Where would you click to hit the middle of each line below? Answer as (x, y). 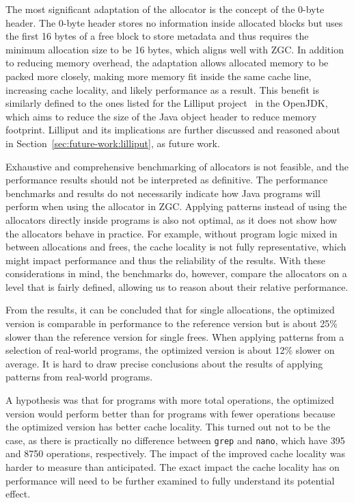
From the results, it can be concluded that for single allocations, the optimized (170, 310)
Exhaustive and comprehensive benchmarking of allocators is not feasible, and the (177, 166)
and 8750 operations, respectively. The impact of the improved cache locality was (175, 453)
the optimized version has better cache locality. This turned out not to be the (168, 427)
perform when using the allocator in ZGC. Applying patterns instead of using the (176, 206)
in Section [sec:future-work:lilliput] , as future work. (113, 143)
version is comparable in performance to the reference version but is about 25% (172, 323)
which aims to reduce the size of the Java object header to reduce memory (161, 116)
